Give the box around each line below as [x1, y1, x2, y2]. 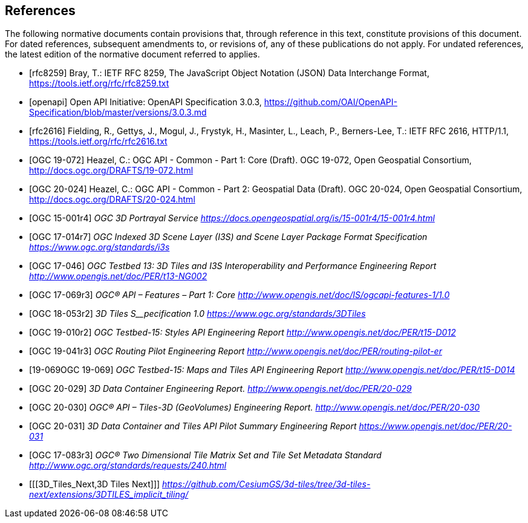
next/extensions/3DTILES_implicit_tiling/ [29, 489, 189, 500]
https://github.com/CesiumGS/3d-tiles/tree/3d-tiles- [162, 479, 371, 490]
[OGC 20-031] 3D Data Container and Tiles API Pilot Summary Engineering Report [29, 421, 357, 432]
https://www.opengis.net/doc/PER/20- [359, 421, 512, 432]
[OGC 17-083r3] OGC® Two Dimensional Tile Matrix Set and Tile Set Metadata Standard [29, 450, 382, 461]
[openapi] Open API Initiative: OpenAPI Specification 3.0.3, [29, 97, 262, 108]
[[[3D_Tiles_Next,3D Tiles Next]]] [29, 479, 160, 490]
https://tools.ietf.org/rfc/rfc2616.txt [29, 136, 168, 147]
